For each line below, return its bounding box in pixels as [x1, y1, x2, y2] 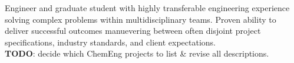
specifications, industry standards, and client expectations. [5, 36, 216, 48]
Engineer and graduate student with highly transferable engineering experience [5, 2, 290, 13]
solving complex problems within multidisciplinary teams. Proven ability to [5, 13, 276, 25]
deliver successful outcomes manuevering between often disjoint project [5, 24, 261, 37]
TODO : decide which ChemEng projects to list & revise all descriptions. [5, 47, 269, 60]
